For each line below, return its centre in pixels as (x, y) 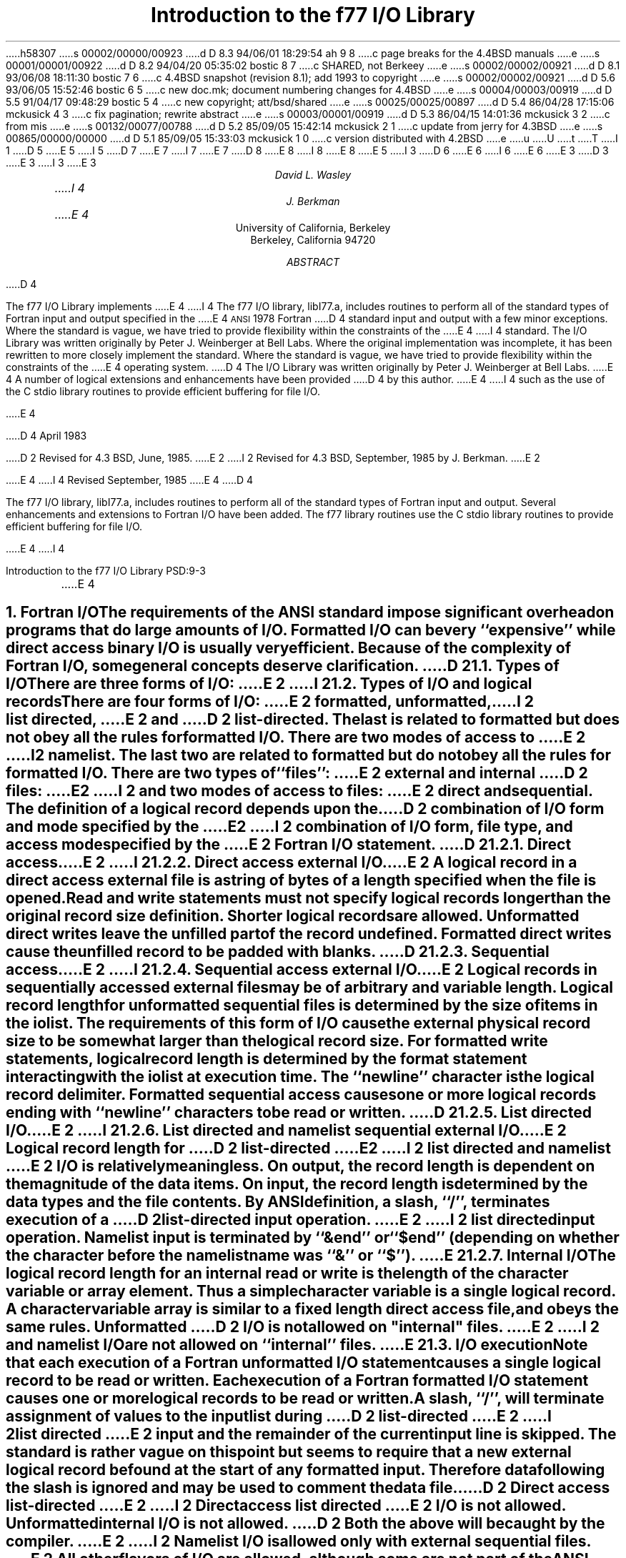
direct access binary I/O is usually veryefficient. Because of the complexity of (289, 648)
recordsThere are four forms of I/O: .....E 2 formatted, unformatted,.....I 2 (270, 702)
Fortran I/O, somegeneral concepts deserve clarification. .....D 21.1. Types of (283, 666)
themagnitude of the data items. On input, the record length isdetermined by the (297, 1184)
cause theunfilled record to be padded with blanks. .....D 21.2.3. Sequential (278, 952)
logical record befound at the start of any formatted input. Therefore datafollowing (305, 1470)
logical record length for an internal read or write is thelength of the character (287, 1274)
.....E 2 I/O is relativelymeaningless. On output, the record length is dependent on (300, 1166)
